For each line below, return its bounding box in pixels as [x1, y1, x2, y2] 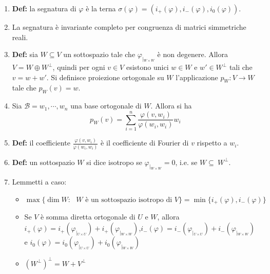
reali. [12, 31, 28, 42]
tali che [229, 62, 253, 72]
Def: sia [12, 49, 38, 60]
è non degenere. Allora [157, 49, 228, 60]
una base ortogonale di [70, 100, 142, 111]
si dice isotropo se [86, 156, 142, 167]
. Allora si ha [150, 100, 192, 111]
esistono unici [126, 62, 169, 72]
